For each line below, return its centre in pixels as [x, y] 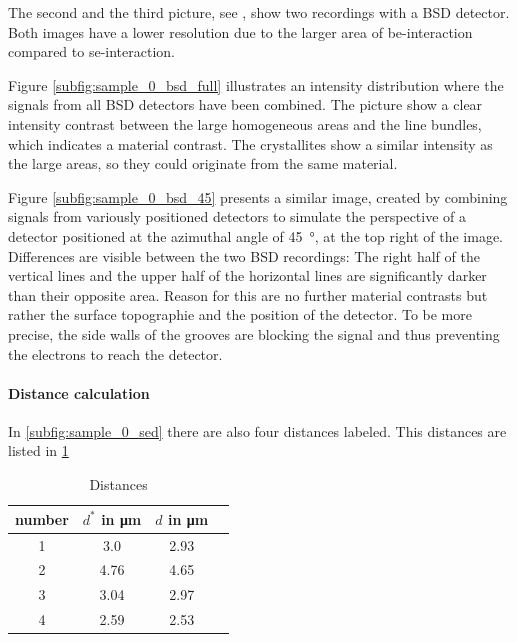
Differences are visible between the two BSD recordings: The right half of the [244, 255]
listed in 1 [38, 450]
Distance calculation [79, 392]
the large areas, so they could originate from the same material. [203, 163]
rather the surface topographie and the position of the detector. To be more [240, 314]
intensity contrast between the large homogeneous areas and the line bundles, [245, 123]
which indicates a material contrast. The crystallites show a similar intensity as [250, 143]
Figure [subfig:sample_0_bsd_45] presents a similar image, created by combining [258, 196]
